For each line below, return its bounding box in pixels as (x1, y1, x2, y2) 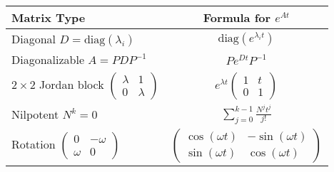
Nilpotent (11, 106, 59, 123)
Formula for (203, 9, 271, 26)
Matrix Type (11, 9, 86, 26)
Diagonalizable (11, 51, 85, 68)
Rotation (11, 135, 56, 152)
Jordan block (39, 76, 104, 92)
